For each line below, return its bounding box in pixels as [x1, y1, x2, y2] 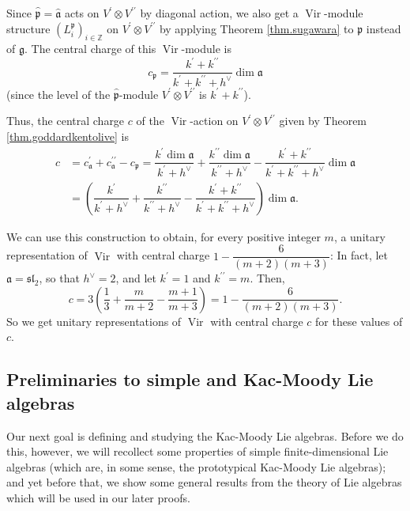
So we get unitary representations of [6, 312, 182, 329]
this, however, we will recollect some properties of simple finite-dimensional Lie [6, 443, 389, 460]
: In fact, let [329, 247, 388, 263]
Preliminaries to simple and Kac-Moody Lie [6, 367, 374, 392]
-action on [190, 112, 239, 129]
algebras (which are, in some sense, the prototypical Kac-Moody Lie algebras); [6, 458, 386, 475]
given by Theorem [279, 112, 367, 129]
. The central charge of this [24, 40, 156, 57]
